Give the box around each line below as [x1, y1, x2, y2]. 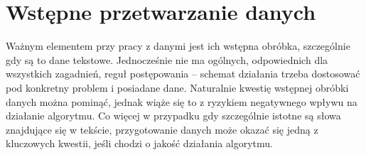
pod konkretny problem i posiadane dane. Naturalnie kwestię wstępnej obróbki [6, 80, 349, 95]
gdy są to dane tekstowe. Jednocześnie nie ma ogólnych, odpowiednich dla [6, 52, 328, 67]
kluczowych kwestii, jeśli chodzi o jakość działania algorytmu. [6, 136, 273, 151]
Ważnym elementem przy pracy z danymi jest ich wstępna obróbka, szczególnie [6, 38, 350, 53]
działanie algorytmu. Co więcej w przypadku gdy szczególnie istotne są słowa [6, 108, 341, 123]
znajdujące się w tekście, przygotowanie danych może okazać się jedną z [6, 122, 318, 137]
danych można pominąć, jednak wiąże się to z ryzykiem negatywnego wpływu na [6, 94, 357, 109]
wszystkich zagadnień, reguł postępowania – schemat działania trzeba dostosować [6, 66, 360, 81]
